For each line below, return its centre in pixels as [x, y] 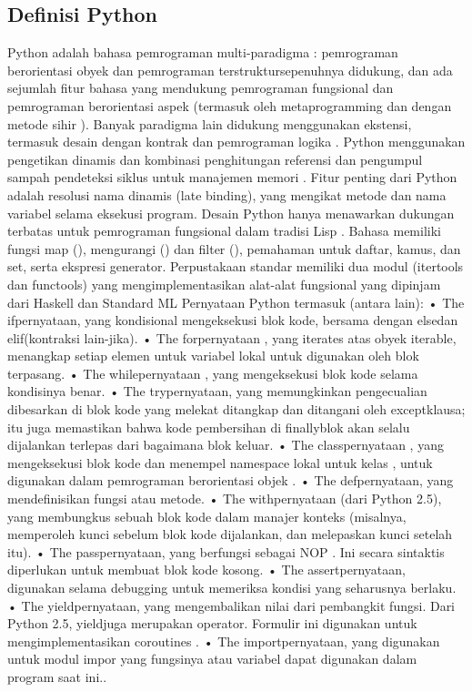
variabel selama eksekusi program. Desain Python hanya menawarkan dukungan [231, 213]
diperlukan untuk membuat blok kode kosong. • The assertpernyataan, [206, 570]
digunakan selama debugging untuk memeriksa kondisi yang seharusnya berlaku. [232, 588]
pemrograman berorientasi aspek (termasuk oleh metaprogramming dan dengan [230, 105]
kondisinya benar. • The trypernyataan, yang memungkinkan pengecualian [217, 391]
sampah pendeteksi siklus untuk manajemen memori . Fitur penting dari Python [232, 177]
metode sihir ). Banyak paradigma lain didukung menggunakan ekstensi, [210, 123]
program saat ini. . [57, 676]
